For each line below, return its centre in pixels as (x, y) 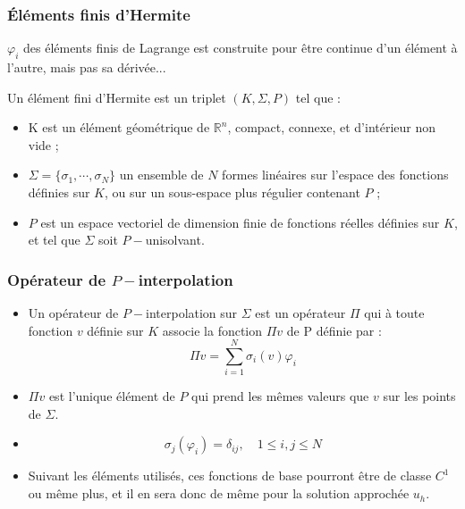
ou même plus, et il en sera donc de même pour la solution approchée (219, 493)
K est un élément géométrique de (119, 127)
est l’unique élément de (112, 396)
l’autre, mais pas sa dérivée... (87, 67)
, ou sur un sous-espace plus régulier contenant (232, 192)
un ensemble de (161, 175)
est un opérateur (300, 312)
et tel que (54, 240)
